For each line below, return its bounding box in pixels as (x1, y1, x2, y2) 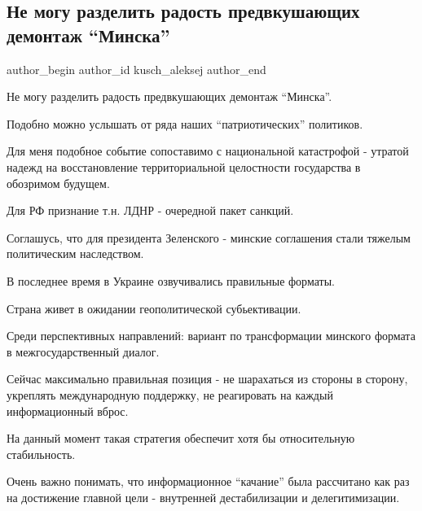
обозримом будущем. (7, 174, 110, 191)
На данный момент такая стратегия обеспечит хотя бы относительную (7, 430, 355, 447)
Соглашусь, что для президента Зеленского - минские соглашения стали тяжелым (7, 229, 411, 246)
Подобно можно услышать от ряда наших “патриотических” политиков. (7, 115, 363, 132)
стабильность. (7, 445, 76, 462)
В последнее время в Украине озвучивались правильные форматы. (7, 272, 335, 289)
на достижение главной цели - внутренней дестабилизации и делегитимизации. (7, 488, 400, 505)
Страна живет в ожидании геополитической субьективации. (7, 299, 301, 317)
